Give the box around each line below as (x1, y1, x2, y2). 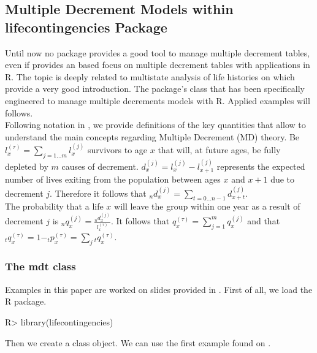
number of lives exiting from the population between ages (5, 173, 221, 186)
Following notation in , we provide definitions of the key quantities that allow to (5, 118, 306, 131)
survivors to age (87, 143, 148, 156)
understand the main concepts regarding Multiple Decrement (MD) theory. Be (5, 130, 300, 143)
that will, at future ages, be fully (158, 143, 281, 156)
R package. (5, 295, 47, 308)
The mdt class (5, 259, 76, 274)
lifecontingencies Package (5, 17, 167, 36)
